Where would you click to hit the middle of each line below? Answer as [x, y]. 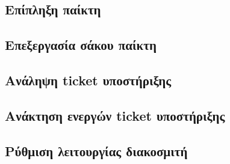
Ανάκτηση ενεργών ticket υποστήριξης [115, 115]
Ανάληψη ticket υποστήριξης [88, 80]
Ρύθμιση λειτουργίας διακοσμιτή [96, 150]
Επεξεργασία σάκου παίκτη [81, 45]
